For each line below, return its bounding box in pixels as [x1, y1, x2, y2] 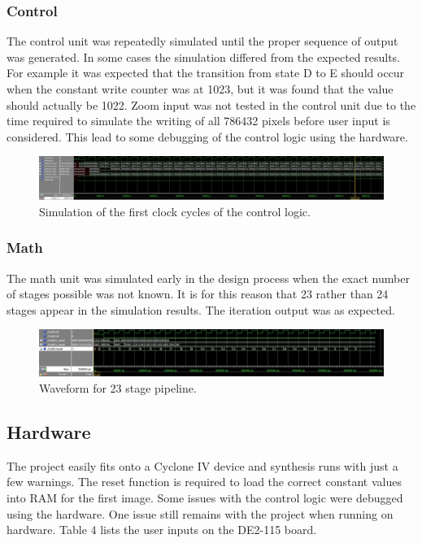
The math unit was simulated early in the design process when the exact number [7, 269, 410, 286]
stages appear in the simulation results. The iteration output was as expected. [7, 301, 395, 318]
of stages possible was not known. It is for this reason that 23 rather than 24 [7, 285, 389, 302]
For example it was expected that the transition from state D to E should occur [7, 64, 405, 81]
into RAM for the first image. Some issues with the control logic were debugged [7, 489, 403, 506]
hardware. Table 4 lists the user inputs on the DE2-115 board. [7, 521, 317, 538]
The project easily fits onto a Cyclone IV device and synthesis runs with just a [7, 457, 398, 474]
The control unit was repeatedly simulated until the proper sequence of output [7, 33, 398, 50]
